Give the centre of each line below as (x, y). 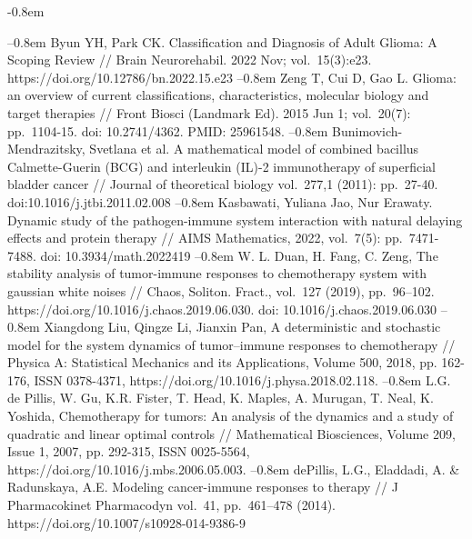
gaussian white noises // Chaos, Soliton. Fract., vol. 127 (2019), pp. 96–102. (221, 290)
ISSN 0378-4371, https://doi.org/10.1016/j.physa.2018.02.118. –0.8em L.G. (242, 379)
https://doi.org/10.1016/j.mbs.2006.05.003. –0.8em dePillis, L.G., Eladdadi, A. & (234, 469)
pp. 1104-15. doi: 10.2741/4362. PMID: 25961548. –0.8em (168, 130)
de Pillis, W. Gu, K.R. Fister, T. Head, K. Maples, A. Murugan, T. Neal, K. (221, 398)
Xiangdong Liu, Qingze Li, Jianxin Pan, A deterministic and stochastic (242, 327)
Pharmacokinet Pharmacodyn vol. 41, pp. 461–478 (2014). (172, 505)
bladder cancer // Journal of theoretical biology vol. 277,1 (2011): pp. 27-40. (223, 184)
